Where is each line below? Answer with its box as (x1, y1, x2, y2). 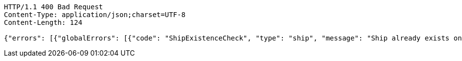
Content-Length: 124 (4, 19, 83, 26)
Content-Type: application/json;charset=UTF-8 (4, 11, 185, 19)
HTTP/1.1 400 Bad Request (4, 3, 103, 11)
